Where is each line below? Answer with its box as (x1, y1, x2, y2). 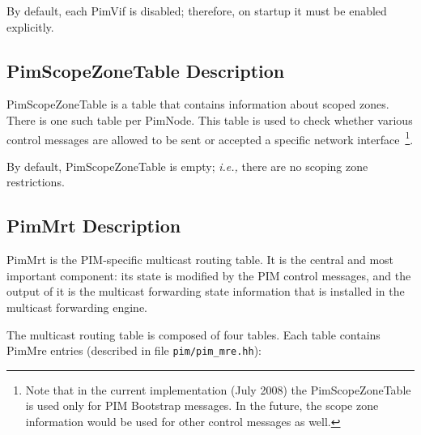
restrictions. (6, 173, 65, 190)
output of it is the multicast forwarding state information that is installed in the (6, 283, 405, 300)
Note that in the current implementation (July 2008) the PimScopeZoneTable (25, 381, 411, 398)
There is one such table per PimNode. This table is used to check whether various (6, 111, 413, 128)
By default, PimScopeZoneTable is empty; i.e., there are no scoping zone (6, 157, 368, 174)
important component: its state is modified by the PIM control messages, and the (6, 267, 411, 284)
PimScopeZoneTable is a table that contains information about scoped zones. (6, 96, 389, 113)
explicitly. (6, 18, 54, 35)
